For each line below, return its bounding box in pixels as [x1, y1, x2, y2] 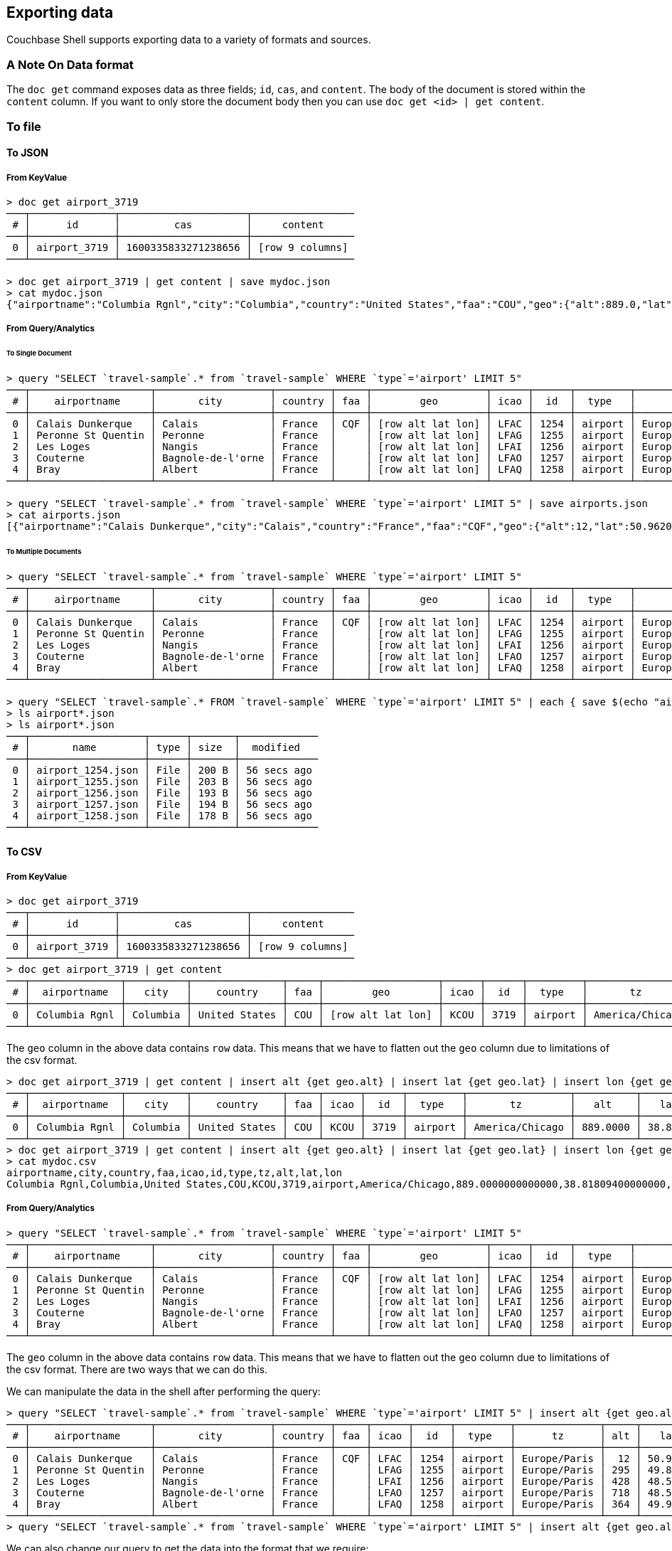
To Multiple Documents [6, 547, 82, 555]
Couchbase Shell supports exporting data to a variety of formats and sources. [6, 33, 371, 46]
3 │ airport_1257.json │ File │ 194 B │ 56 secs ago [12, 798, 312, 810]
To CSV [6, 846, 43, 858]
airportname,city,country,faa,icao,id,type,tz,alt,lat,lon [6, 1167, 343, 1179]
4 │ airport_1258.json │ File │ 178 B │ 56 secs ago [12, 809, 312, 821]
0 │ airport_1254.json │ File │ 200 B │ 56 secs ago [12, 764, 312, 776]
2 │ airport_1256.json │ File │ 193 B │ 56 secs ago [12, 787, 312, 799]
